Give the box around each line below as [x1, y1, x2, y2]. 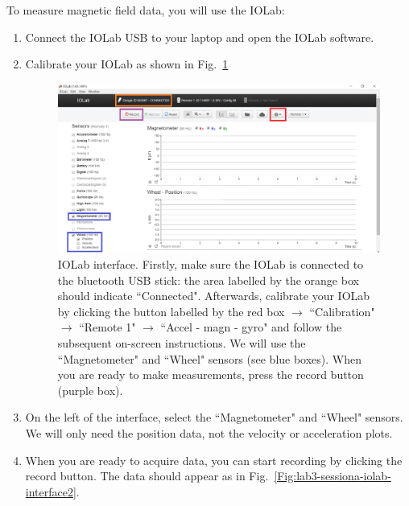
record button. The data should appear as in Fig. [25, 467, 269, 484]
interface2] [25, 483, 76, 500]
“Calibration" [309, 302, 375, 319]
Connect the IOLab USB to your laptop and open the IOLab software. [25, 28, 374, 45]
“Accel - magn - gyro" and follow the [160, 319, 342, 335]
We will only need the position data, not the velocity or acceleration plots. [25, 424, 393, 441]
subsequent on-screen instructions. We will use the [57, 334, 306, 351]
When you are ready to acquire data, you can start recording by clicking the [25, 451, 403, 468]
